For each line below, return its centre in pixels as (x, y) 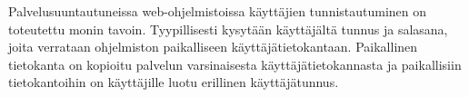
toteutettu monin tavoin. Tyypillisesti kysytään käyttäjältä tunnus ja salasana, (228, 29)
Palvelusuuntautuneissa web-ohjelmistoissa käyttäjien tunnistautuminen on (218, 11)
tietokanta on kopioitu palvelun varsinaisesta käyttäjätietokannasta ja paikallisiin (235, 64)
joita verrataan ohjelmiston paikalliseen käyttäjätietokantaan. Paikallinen (213, 47)
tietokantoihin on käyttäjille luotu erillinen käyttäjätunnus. (174, 82)
